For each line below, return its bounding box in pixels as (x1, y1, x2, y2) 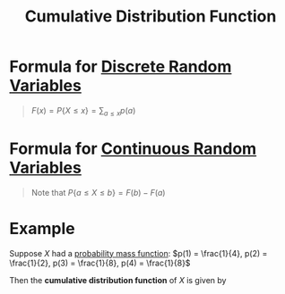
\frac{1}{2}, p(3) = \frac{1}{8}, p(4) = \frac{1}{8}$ (9, 257, 191, 268)
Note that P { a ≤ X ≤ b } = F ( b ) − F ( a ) (30, 187, 166, 197)
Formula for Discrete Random (9, 56, 232, 77)
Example (9, 218, 75, 239)
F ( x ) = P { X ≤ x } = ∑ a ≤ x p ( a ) (30, 105, 136, 118)
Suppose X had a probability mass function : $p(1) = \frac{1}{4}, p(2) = (9, 248, 268, 258)
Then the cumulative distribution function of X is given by (9, 274, 227, 285)
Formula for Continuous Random (9, 139, 257, 158)
